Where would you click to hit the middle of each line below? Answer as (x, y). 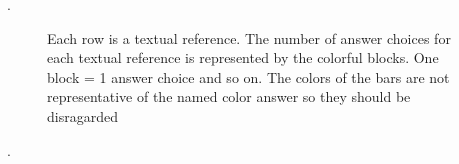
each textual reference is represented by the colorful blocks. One (243, 57)
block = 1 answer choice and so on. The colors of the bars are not (248, 76)
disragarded (82, 115)
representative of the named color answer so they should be (229, 96)
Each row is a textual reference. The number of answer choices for (249, 37)
